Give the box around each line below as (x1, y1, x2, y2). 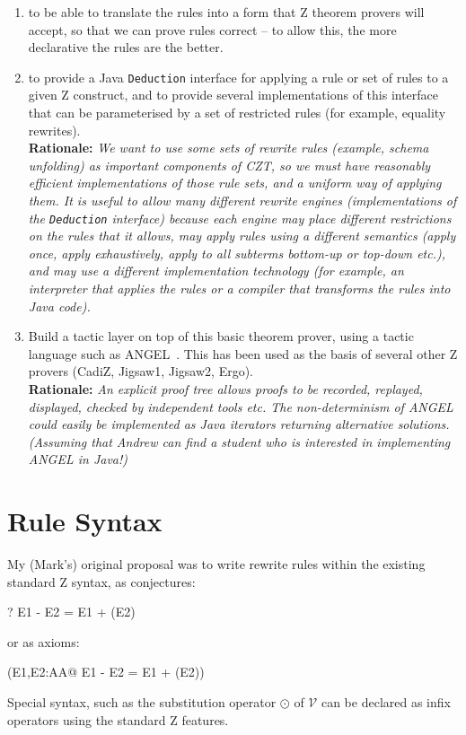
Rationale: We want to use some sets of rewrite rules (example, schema (28, 138, 429, 157)
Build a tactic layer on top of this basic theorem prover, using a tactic (28, 327, 414, 346)
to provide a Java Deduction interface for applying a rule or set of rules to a (28, 67, 449, 86)
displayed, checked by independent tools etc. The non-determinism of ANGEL (28, 397, 453, 416)
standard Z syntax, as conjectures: (7, 572, 196, 591)
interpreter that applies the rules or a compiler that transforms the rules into (28, 279, 451, 298)
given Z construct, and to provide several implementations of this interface (28, 85, 439, 104)
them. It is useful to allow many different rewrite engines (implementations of (28, 191, 457, 209)
